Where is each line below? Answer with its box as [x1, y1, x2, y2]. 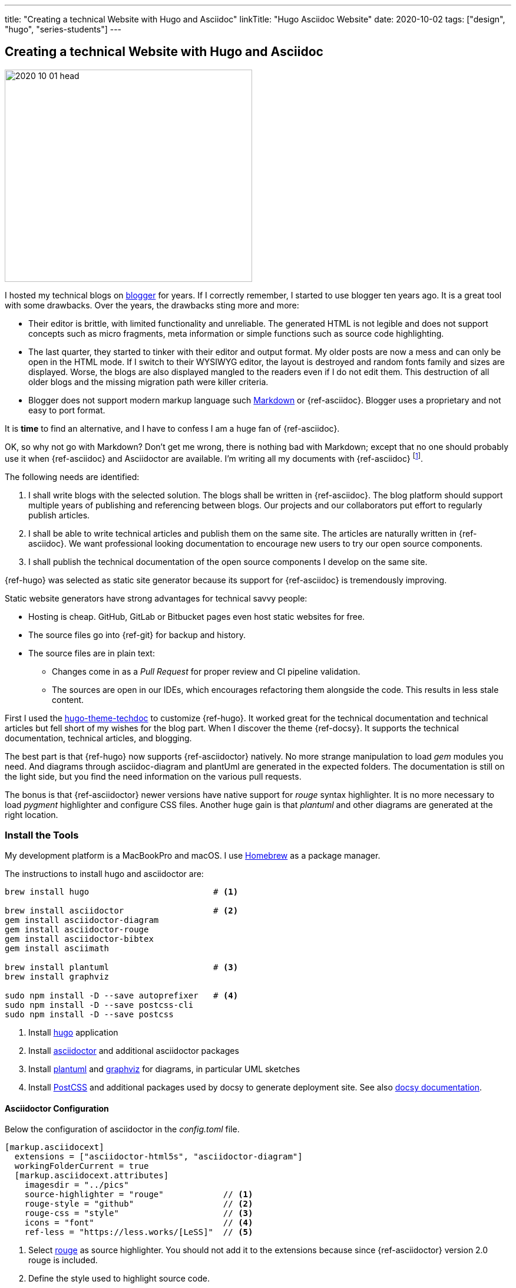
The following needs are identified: [5, 471, 140, 482]
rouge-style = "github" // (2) [24, 1199, 253, 1209]
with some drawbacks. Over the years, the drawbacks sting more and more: [5, 300, 299, 310]
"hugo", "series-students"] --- [5, 24, 122, 34]
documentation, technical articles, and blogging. [5, 732, 192, 743]
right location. [5, 809, 58, 820]
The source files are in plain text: [28, 648, 155, 658]
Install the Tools [5, 829, 79, 841]
